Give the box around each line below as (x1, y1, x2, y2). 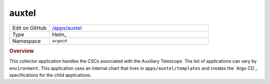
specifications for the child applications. (9, 72, 92, 78)
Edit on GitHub (12, 24, 47, 31)
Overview (9, 47, 34, 54)
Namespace (12, 37, 41, 44)
